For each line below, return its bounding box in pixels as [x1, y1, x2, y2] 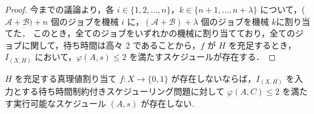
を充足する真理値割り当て [15, 72, 117, 84]
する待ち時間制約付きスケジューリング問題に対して [21, 85, 225, 98]
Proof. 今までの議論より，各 [5, 3, 115, 15]
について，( [260, 3, 306, 15]
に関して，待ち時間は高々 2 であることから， [21, 38, 201, 51]
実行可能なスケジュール [13, 97, 107, 109]
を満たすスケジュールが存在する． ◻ [129, 50, 276, 63]
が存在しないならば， [171, 72, 256, 84]
